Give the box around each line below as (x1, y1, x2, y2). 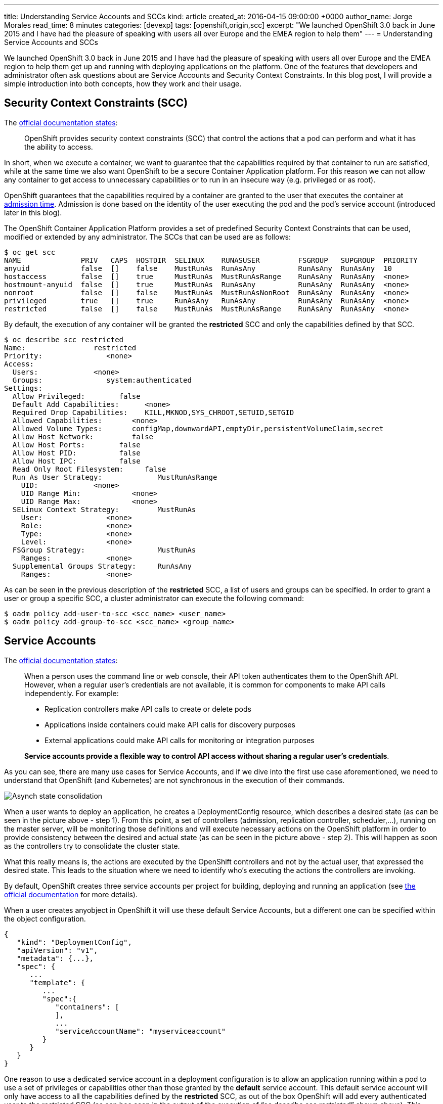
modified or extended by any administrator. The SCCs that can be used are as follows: (4, 232, 291, 241)
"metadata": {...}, (17, 954, 94, 962)
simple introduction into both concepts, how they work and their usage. (4, 79, 242, 88)
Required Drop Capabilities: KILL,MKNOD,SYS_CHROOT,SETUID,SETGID (12, 408, 294, 417)
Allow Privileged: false (12, 392, 141, 400)
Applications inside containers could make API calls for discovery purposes (45, 720, 295, 729)
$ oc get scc (4, 248, 56, 256)
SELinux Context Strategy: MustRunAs (12, 505, 196, 514)
